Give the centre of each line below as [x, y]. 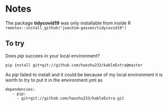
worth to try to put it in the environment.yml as [54, 80]
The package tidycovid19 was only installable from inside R [68, 23]
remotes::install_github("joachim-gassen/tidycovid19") [66, 28]
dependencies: [20, 89]
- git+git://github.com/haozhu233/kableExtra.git [70, 98]
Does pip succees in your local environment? [53, 56]
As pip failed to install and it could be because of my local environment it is [84, 74]
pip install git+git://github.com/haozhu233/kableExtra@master [74, 65]
